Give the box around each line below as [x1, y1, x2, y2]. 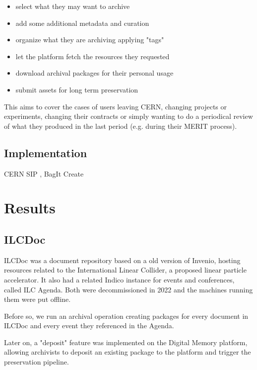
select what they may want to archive [15, 1, 130, 11]
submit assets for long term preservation [15, 84, 138, 94]
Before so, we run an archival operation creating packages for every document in [4, 310, 249, 321]
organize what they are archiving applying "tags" [15, 34, 164, 45]
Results [4, 197, 56, 218]
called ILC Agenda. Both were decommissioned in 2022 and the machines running [4, 284, 253, 294]
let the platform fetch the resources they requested [15, 51, 170, 61]
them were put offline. [4, 294, 71, 304]
